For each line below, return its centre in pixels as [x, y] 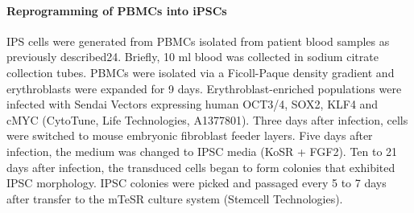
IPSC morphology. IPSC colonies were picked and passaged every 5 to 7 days [197, 183]
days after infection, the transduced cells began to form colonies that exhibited [201, 167]
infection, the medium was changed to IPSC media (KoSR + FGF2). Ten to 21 [202, 151]
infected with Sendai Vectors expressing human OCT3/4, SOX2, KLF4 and [193, 104]
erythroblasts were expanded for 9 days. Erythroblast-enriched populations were [204, 88]
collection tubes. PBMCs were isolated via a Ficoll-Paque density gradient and [201, 72]
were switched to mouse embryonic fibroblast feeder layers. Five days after [190, 135]
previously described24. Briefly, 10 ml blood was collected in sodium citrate [193, 57]
